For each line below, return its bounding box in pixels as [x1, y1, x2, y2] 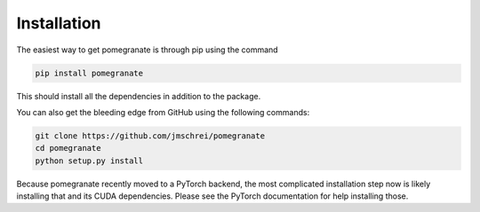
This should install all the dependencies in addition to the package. [16, 90, 261, 101]
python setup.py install [35, 155, 144, 166]
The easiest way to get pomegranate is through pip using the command [16, 44, 279, 55]
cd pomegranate [35, 143, 101, 153]
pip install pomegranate [35, 67, 144, 78]
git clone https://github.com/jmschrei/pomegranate [35, 130, 266, 141]
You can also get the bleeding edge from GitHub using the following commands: [16, 106, 310, 117]
